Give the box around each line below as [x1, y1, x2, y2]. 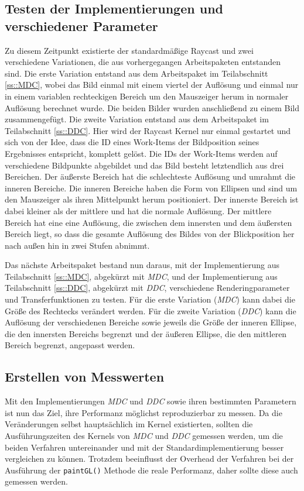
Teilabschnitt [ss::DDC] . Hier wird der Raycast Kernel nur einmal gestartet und [5, 124, 291, 136]
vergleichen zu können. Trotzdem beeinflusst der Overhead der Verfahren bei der [5, 452, 294, 465]
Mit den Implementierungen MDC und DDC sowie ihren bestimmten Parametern [5, 395, 296, 407]
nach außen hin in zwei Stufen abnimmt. [5, 239, 150, 251]
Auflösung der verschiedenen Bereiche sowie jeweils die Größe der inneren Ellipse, [5, 316, 297, 328]
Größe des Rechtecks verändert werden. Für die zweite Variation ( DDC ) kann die [5, 304, 296, 317]
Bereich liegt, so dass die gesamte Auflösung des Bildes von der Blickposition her [5, 228, 295, 240]
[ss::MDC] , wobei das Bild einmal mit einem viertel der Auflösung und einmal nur [5, 78, 299, 91]
